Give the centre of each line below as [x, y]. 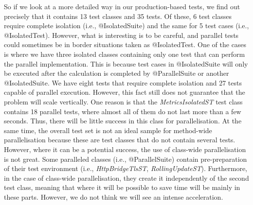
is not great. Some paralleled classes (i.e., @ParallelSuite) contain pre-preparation [126, 159]
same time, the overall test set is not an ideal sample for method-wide [108, 130]
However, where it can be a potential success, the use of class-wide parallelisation [125, 149]
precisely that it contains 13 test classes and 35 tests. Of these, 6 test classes [118, 16]
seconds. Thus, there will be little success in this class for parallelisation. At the [123, 121]
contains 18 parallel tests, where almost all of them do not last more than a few [123, 111]
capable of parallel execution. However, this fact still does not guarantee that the [125, 92]
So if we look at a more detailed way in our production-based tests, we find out [122, 6]
